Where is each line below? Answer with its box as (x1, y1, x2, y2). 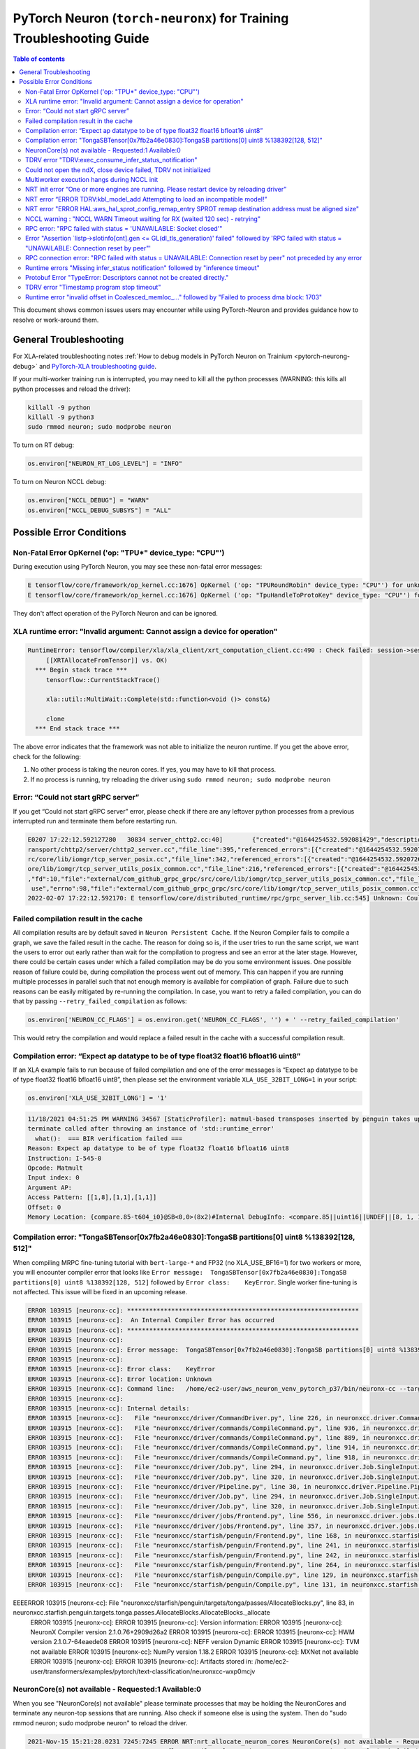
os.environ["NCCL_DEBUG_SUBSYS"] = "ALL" (27, 506, 172, 514)
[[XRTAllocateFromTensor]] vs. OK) (45, 656, 168, 664)
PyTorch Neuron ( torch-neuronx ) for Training (13, 10, 289, 26)
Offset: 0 (27, 1203, 61, 1211)
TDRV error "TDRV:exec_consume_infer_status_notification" (25, 156, 198, 164)
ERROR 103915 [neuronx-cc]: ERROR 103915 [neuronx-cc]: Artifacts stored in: (30, 1657, 253, 1666)
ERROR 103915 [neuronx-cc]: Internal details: (27, 1404, 190, 1412)
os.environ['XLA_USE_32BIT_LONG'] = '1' (27, 1094, 168, 1102)
